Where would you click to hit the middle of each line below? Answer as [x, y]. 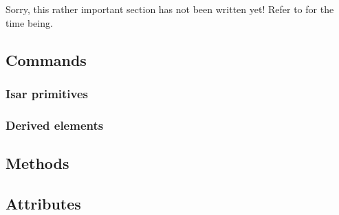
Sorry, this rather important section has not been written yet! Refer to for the [170, 9]
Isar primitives [47, 93]
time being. [29, 22]
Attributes [43, 203]
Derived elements [55, 125]
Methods [37, 163]
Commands [46, 59]
